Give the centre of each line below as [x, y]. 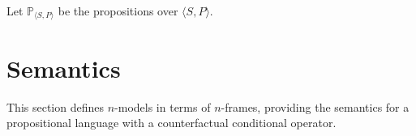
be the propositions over [118, 11]
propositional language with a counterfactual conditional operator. [172, 123]
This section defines [55, 106]
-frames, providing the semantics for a [315, 106]
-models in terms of [163, 106]
